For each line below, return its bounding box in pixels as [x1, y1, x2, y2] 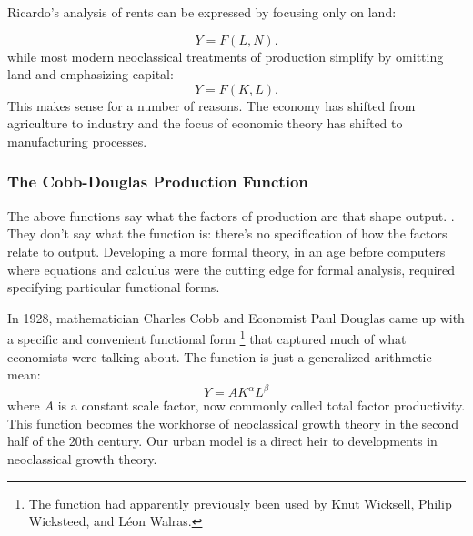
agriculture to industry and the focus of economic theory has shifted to [7, 114, 403, 133]
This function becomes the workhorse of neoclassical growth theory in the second [7, 413, 459, 432]
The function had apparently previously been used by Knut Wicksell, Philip [28, 493, 452, 512]
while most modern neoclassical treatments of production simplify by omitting [7, 46, 444, 66]
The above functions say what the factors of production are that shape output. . [7, 206, 455, 225]
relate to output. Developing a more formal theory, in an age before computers [7, 241, 446, 260]
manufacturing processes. [7, 131, 147, 150]
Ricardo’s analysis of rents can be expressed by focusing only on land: [7, 3, 397, 21]
